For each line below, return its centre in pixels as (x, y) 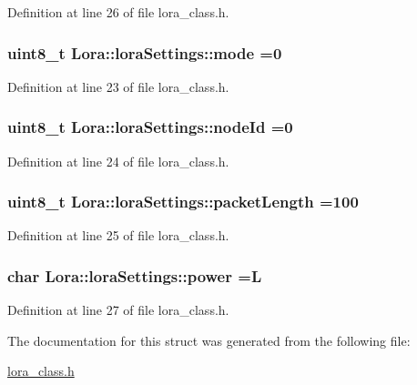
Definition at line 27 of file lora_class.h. (118, 310)
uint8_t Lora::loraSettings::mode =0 (145, 52)
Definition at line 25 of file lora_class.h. (118, 235)
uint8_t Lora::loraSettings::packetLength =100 (183, 202)
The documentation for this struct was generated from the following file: (209, 340)
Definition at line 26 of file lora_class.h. (118, 12)
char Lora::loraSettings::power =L (135, 275)
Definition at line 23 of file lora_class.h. (118, 86)
